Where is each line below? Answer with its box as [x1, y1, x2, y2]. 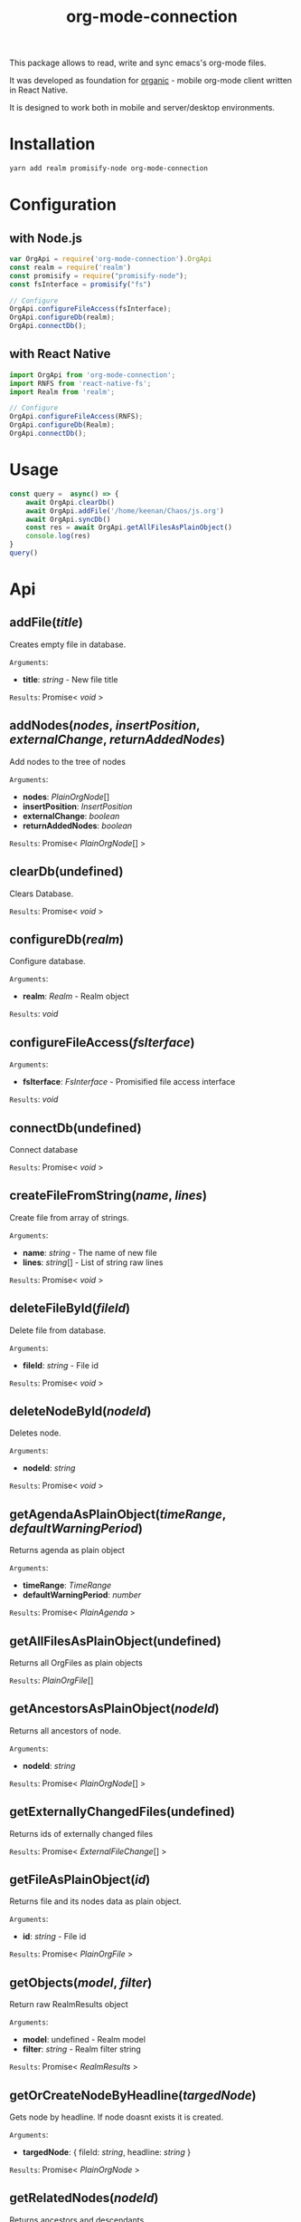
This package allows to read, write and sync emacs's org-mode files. [9, 57, 267, 69]
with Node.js [9, 230, 83, 246]
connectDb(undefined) [9, 1120, 142, 1135]
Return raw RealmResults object [9, 1999, 128, 2010]
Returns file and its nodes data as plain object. [9, 1896, 183, 1907]
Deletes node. [9, 1427, 61, 1438]
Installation [9, 134, 96, 155]
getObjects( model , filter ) [9, 1975, 153, 1990]
